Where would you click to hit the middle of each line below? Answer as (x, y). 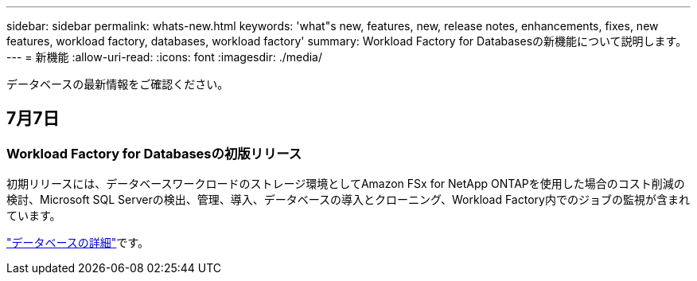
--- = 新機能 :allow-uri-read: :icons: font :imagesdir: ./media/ (165, 57)
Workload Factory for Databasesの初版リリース (154, 153)
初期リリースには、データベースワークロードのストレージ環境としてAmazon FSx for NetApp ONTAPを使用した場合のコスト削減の (346, 184)
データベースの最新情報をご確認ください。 (118, 84)
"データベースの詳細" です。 (78, 243)
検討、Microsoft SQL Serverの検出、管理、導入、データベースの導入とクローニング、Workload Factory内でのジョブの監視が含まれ (348, 200)
